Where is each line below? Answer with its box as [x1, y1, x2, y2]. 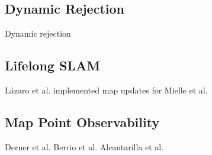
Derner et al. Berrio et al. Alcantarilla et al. [5, 140, 164, 153]
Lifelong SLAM [5, 56, 101, 75]
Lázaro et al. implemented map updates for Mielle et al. [5, 84, 208, 96]
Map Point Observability [5, 112, 160, 131]
